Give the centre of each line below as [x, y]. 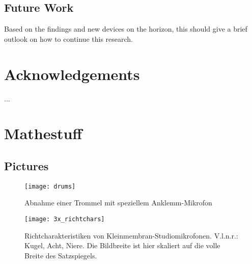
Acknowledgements [72, 74]
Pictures [26, 165]
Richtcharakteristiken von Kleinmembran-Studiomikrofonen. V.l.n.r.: [131, 235]
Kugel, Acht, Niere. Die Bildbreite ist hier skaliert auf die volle [122, 245]
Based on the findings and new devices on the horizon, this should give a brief [126, 29]
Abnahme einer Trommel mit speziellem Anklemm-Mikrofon [118, 203]
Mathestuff [43, 133]
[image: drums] [50, 186]
